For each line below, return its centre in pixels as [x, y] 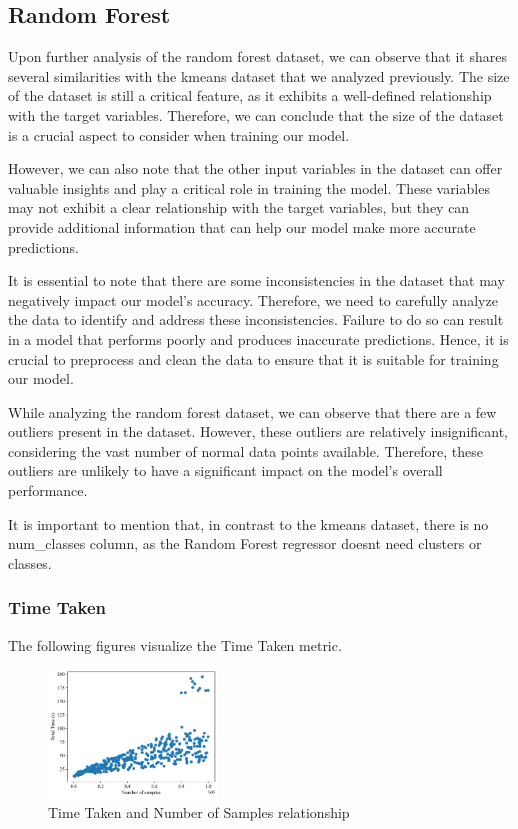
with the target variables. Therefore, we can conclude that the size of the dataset [256, 114]
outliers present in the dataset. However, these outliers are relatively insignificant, [258, 431]
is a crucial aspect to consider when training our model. [179, 134]
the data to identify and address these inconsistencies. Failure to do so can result [256, 319]
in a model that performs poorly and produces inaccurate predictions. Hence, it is [258, 338]
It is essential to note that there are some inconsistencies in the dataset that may [256, 280]
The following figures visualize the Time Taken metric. [175, 644]
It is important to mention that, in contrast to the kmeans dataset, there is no [248, 523]
